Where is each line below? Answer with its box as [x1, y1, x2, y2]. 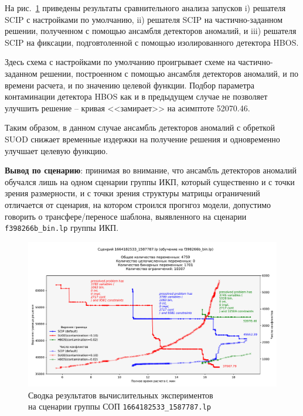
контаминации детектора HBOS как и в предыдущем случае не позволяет [5, 90, 268, 103]
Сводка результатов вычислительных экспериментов [28, 388, 213, 401]
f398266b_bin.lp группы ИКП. [5, 221, 119, 234]
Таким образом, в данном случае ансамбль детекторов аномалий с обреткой [5, 121, 275, 134]
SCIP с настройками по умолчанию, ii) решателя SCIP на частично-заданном [5, 13, 283, 25]
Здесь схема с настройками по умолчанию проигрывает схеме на [5, 56, 236, 68]
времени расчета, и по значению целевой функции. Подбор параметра [5, 79, 255, 91]
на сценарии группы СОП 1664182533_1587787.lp [28, 400, 211, 412]
